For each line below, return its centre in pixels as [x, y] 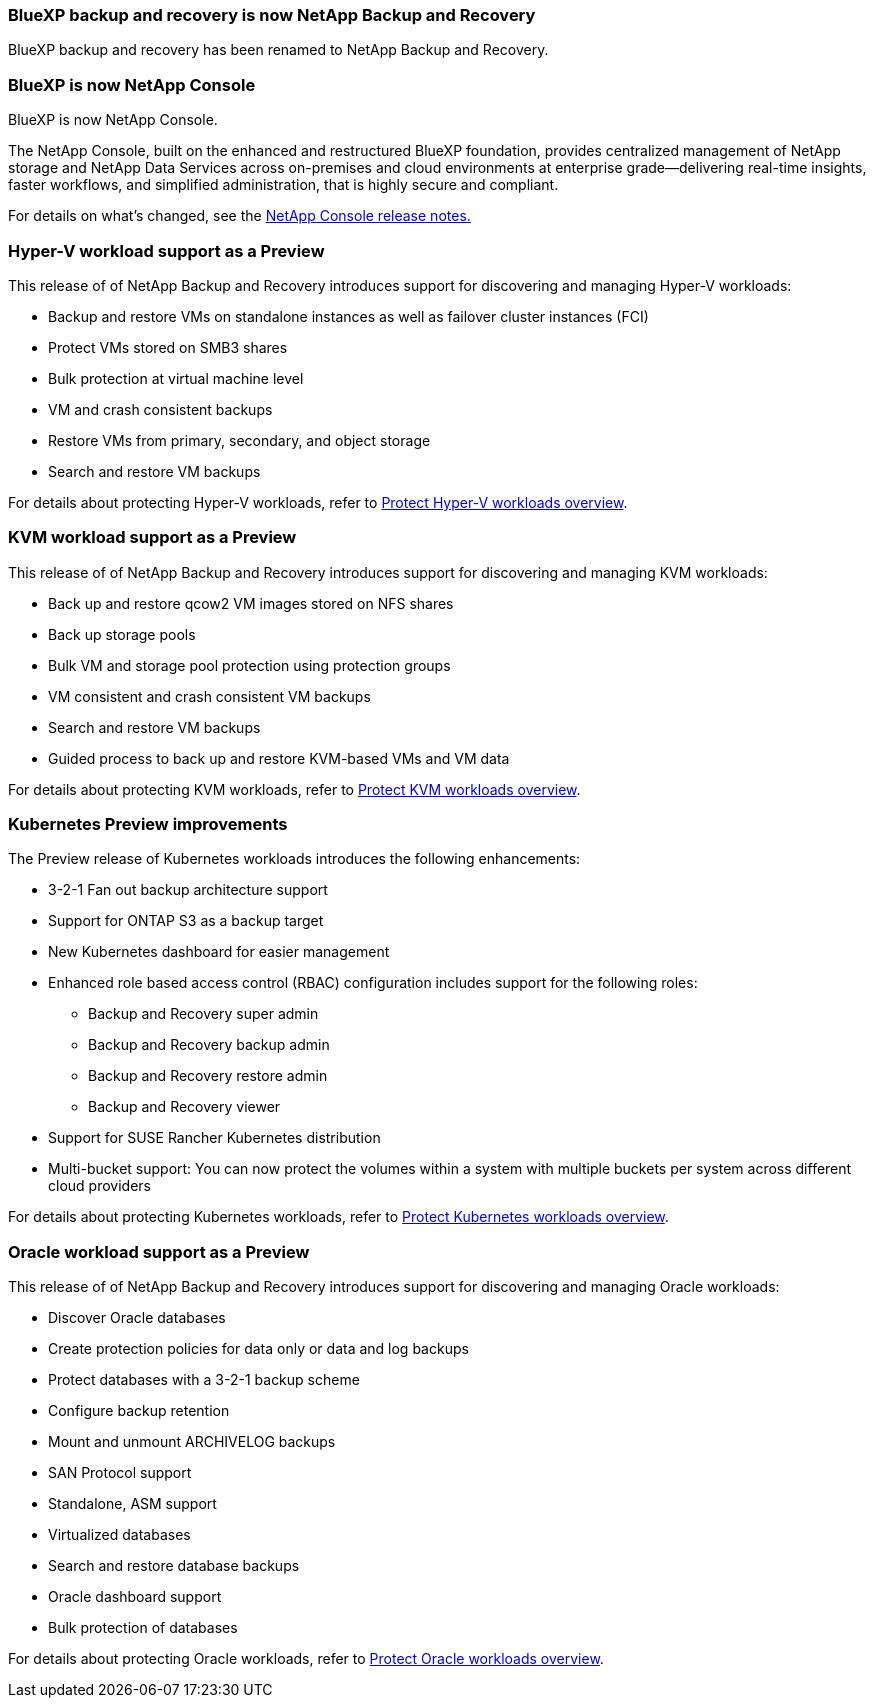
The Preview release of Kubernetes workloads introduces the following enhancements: [294, 859]
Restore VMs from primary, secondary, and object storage [239, 440]
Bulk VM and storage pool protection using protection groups [249, 665]
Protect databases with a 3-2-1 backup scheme [204, 1380]
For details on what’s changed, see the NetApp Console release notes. [239, 216]
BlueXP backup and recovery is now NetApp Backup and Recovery [272, 15]
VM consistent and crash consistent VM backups [209, 696]
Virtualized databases [119, 1535]
